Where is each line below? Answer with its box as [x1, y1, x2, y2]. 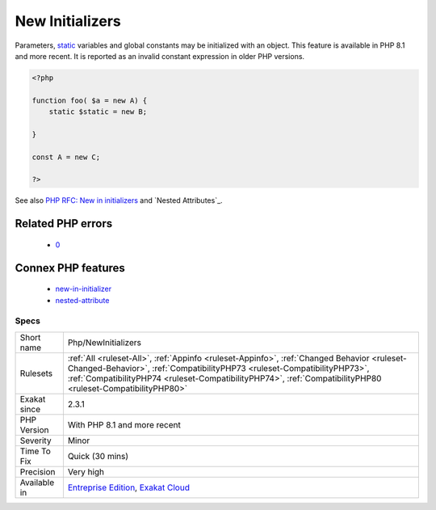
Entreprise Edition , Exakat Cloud [67, 482, 190, 493]
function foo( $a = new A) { [31, 95, 148, 105]
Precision [19, 466, 56, 477]
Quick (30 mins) [67, 450, 129, 462]
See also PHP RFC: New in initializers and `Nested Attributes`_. [15, 196, 223, 205]
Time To [19, 445, 52, 457]
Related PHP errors [15, 217, 113, 230]
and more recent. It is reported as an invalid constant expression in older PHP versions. [15, 51, 305, 61]
